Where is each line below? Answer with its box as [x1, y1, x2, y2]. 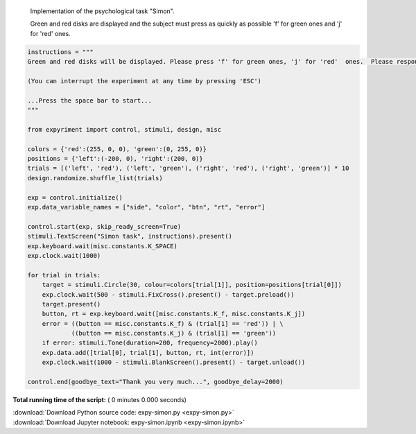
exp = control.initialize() [27, 193, 123, 201]
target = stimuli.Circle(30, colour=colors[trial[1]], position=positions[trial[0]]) [42, 281, 343, 289]
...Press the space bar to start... [27, 96, 153, 104]
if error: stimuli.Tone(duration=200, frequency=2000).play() [42, 339, 258, 347]
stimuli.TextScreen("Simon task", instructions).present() [27, 232, 232, 241]
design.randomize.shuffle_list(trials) [27, 174, 163, 182]
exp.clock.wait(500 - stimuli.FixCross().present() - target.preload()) [42, 290, 295, 298]
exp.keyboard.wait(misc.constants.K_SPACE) [27, 242, 178, 250]
